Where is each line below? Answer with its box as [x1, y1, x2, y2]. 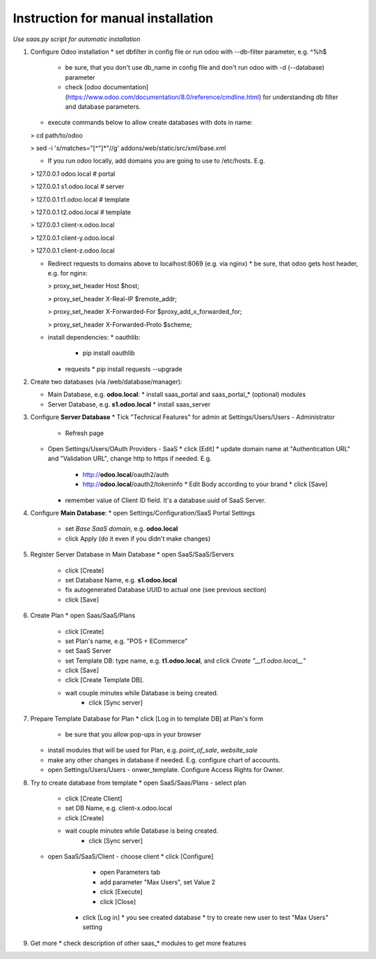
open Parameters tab [100, 868, 160, 877]
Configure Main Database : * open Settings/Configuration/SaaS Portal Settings [30, 509, 256, 517]
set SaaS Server [65, 647, 111, 655]
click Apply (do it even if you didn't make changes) [65, 534, 211, 543]
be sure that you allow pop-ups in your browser [65, 730, 202, 739]
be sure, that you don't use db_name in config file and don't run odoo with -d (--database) [65, 63, 325, 72]
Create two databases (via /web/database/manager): [30, 377, 182, 386]
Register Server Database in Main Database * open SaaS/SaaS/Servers [30, 550, 235, 559]
